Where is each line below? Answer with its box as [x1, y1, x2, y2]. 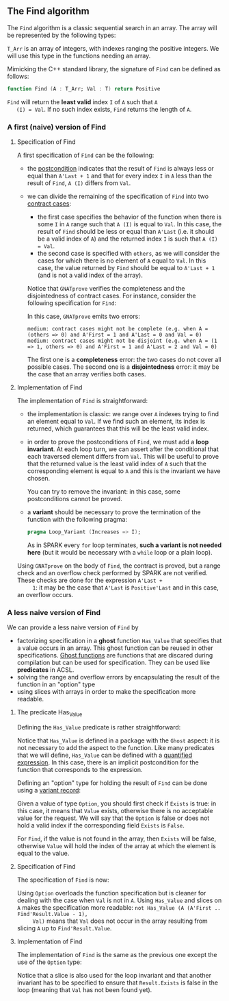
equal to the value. [16, 849, 70, 857]
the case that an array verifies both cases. [27, 370, 146, 378]
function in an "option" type [16, 680, 96, 688]
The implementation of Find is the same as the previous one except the [16, 950, 217, 958]
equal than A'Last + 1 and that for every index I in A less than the [27, 171, 213, 180]
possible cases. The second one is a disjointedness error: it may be [27, 363, 220, 371]
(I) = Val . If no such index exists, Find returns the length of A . [16, 105, 192, 113]
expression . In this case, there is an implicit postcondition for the [16, 758, 200, 767]
